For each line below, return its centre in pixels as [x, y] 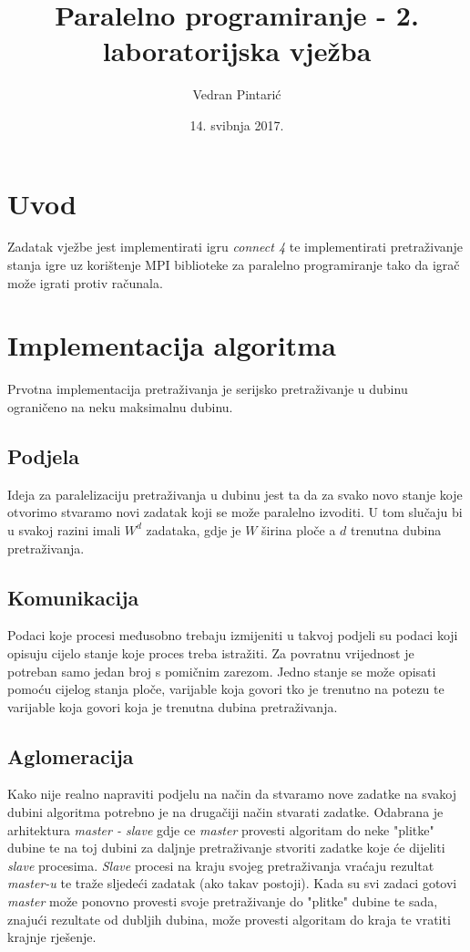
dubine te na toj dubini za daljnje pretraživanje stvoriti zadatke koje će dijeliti [226, 848]
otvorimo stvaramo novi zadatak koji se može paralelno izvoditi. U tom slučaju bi [235, 512]
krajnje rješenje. [52, 937]
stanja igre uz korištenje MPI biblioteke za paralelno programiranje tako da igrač [234, 265]
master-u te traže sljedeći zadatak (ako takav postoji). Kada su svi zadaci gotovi [232, 883]
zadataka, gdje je [194, 529]
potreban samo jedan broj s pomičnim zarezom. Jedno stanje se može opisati [222, 671]
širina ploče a [299, 529]
